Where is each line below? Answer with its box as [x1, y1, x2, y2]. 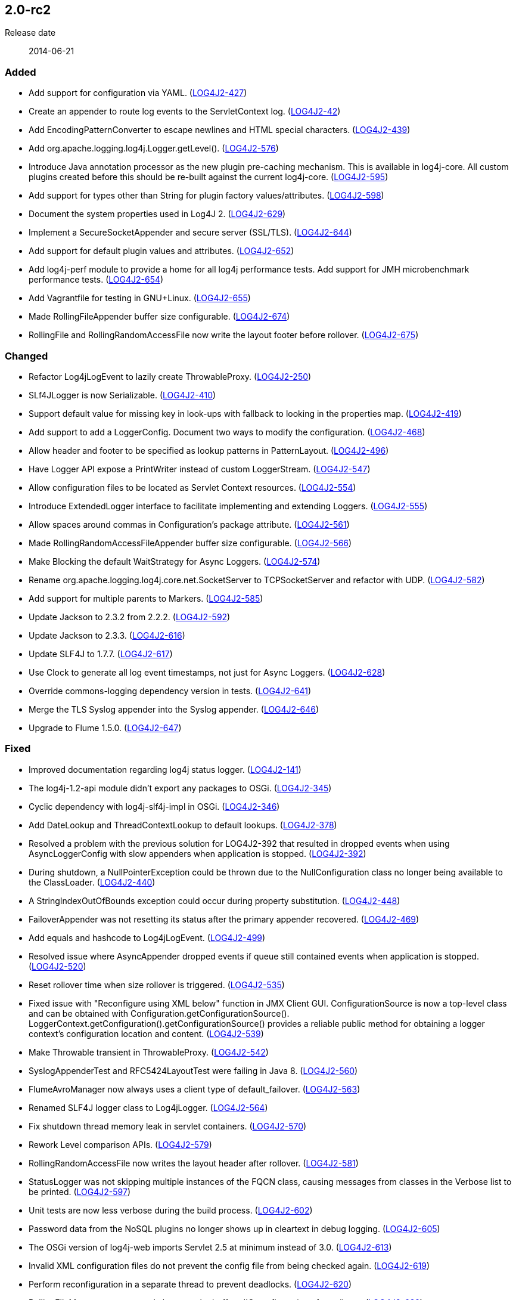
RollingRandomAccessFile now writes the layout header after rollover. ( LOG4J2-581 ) [29, 1157, 359, 1168]
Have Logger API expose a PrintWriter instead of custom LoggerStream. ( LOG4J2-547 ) [29, 463, 371, 474]
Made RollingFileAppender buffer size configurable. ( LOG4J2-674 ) [29, 311, 290, 322]
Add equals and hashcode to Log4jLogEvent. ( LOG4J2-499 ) [29, 932, 266, 943]
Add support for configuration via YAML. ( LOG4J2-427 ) [29, 88, 247, 98]
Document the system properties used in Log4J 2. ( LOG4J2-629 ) [29, 209, 286, 219]
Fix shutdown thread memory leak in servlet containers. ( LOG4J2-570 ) [29, 1121, 307, 1131]
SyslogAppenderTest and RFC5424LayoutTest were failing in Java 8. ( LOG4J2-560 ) [29, 1065, 358, 1076]
